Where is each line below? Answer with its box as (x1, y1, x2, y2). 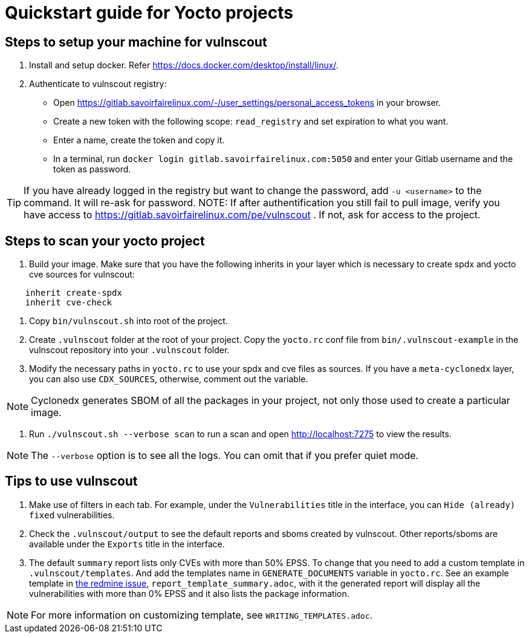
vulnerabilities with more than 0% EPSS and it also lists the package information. (29, 588, 349, 599)
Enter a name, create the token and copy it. (53, 135, 225, 146)
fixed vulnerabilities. (29, 509, 115, 520)
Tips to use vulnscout (5, 474, 138, 489)
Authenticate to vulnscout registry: (29, 79, 167, 90)
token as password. (53, 164, 131, 175)
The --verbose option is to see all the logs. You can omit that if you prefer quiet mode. (31, 449, 419, 462)
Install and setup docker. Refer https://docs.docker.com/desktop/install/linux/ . (29, 60, 339, 71)
